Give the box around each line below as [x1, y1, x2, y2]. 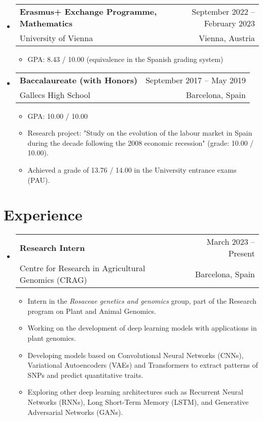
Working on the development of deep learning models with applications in [27, 322, 257, 333]
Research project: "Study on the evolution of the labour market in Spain [27, 127, 252, 138]
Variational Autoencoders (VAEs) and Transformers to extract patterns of [27, 360, 258, 370]
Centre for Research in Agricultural [19, 262, 145, 274]
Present [228, 247, 255, 260]
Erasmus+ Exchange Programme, [19, 6, 157, 17]
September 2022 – [192, 6, 255, 17]
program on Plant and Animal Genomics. [27, 305, 156, 316]
